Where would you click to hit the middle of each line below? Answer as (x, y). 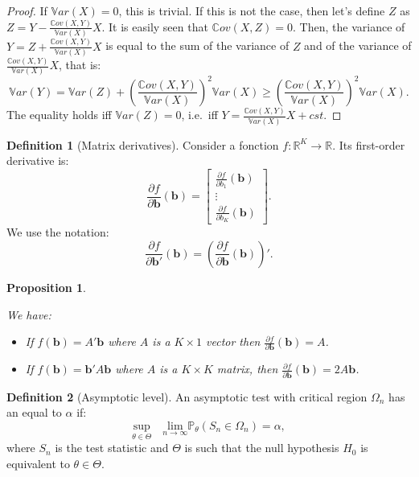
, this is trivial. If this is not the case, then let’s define (252, 10)
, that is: (80, 65)
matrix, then (247, 369)
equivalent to (38, 463)
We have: (29, 314)
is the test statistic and (112, 448)
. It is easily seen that (155, 26)
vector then (233, 341)
